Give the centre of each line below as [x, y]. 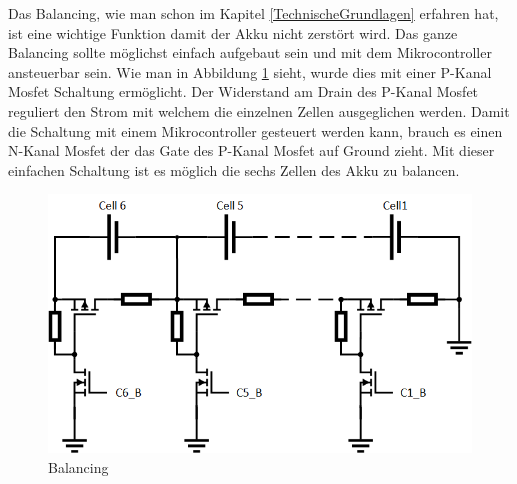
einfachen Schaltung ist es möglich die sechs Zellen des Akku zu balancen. [234, 169]
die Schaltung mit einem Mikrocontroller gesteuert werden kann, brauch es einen [255, 130]
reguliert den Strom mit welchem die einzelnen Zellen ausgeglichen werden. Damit [259, 110]
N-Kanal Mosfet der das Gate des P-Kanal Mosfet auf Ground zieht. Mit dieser [251, 150]
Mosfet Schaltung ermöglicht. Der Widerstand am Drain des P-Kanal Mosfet [243, 91]
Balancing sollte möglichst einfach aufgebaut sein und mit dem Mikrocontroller [250, 52]
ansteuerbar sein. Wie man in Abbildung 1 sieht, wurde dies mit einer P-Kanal [250, 71]
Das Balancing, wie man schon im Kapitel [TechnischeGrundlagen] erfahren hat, [253, 13]
